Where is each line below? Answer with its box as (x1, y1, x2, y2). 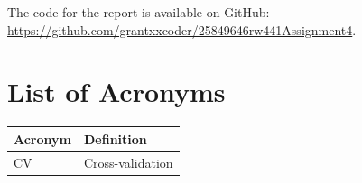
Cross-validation (83, 152, 173, 171)
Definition (83, 129, 147, 148)
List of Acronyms (7, 73, 226, 110)
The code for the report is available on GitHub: (7, 3, 270, 21)
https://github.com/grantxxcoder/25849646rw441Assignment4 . (7, 20, 357, 39)
